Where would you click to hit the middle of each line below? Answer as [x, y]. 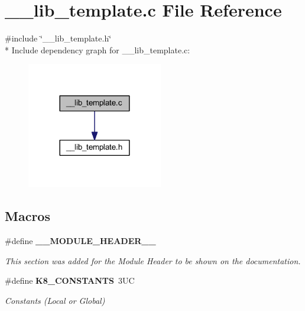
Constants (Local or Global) [55, 300]
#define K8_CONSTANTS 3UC [70, 280]
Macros [27, 216]
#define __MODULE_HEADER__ [80, 241]
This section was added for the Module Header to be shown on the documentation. [153, 260]
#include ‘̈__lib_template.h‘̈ [58, 38]
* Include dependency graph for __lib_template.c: [98, 49]
